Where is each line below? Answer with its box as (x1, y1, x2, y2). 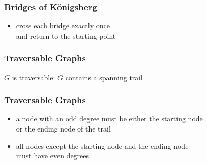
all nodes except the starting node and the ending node (16, 140, 189, 151)
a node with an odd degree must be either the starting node (16, 113, 203, 124)
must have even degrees (16, 150, 90, 161)
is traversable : (12, 72, 55, 82)
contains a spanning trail (65, 72, 143, 82)
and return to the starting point (16, 30, 116, 41)
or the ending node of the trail (16, 123, 111, 134)
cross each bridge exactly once (16, 20, 110, 31)
